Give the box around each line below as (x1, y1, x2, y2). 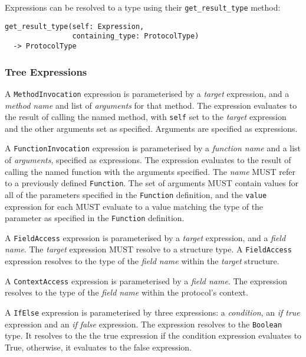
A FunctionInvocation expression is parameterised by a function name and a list (5, 142, 301, 154)
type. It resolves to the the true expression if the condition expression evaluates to (5, 329, 302, 342)
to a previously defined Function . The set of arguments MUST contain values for (5, 177, 299, 189)
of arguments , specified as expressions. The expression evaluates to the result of (5, 154, 291, 165)
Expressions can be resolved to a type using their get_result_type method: (5, 1, 281, 13)
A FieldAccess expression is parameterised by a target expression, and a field (5, 231, 286, 244)
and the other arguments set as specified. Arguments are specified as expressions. (5, 122, 298, 134)
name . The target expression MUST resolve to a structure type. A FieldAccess (5, 243, 292, 255)
